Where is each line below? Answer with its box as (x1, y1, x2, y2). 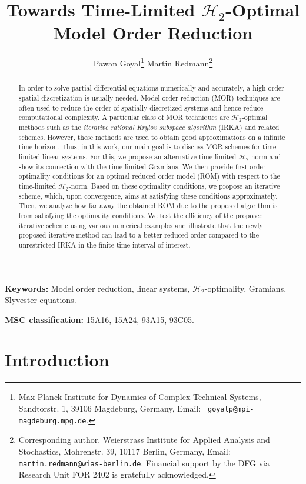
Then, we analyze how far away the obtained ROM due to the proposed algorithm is (18, 201, 278, 211)
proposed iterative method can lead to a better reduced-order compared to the (18, 230, 260, 240)
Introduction (5, 348, 109, 372)
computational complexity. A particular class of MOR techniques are (18, 112, 229, 122)
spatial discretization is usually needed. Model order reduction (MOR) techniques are (18, 93, 280, 103)
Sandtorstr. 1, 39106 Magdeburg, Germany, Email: (18, 402, 201, 415)
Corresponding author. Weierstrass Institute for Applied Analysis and (18, 433, 270, 446)
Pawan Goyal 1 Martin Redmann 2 (93, 55, 213, 69)
